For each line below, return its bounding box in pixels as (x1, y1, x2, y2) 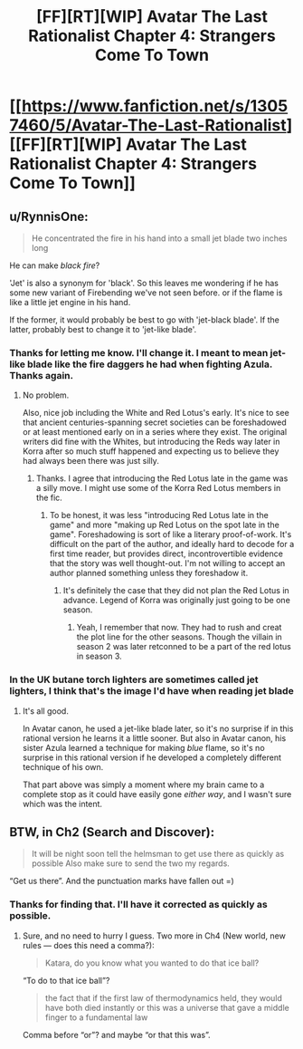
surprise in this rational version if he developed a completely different (22, 752, 282, 763)
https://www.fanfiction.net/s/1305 (21, 96, 289, 117)
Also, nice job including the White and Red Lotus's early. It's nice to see (22, 408, 289, 419)
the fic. (35, 492, 63, 504)
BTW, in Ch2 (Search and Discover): (9, 824, 215, 840)
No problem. (22, 390, 70, 400)
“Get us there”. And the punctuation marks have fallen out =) (9, 876, 235, 887)
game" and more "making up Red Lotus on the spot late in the (49, 519, 280, 531)
